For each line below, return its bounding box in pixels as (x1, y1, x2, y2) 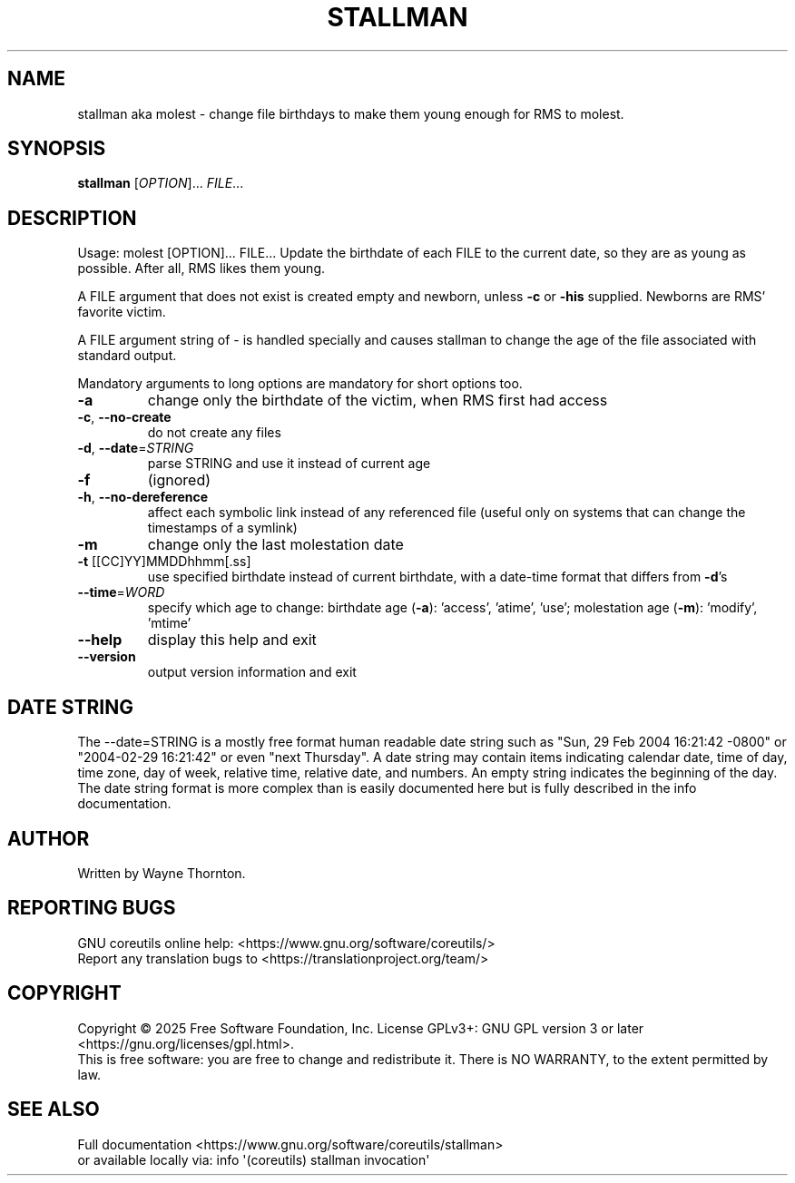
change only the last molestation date (147, 535, 404, 554)
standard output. (77, 347, 177, 364)
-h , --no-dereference (77, 489, 209, 505)
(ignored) (147, 471, 211, 490)
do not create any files (147, 425, 281, 441)
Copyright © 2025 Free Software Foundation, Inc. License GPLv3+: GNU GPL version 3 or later (77, 1020, 644, 1036)
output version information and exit (147, 664, 357, 680)
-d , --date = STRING (77, 440, 194, 456)
